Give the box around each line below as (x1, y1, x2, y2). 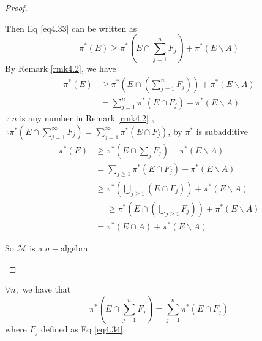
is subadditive (196, 125, 248, 137)
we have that (22, 283, 71, 296)
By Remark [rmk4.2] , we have (5, 61, 116, 74)
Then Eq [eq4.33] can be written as (5, 21, 137, 34)
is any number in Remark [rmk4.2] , (20, 112, 154, 125)
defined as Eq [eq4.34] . (40, 323, 125, 335)
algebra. (61, 241, 91, 254)
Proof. (5, 1, 28, 13)
